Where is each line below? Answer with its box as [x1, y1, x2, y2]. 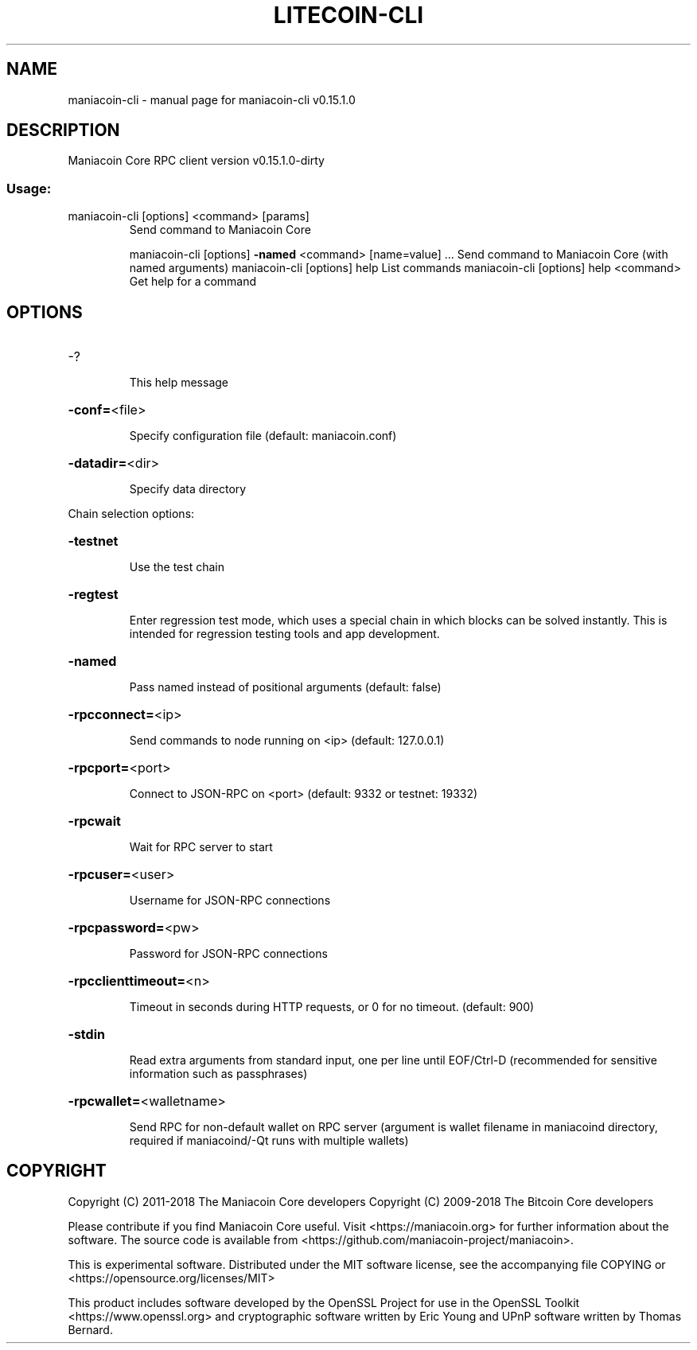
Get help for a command [129, 274, 257, 289]
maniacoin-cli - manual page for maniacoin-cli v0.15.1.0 [68, 92, 356, 107]
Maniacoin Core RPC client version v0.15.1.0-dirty [68, 154, 325, 168]
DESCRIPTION [6, 120, 120, 141]
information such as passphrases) [129, 1067, 308, 1081]
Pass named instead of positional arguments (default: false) [129, 680, 442, 694]
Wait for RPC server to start [129, 840, 273, 854]
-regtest [68, 586, 119, 603]
